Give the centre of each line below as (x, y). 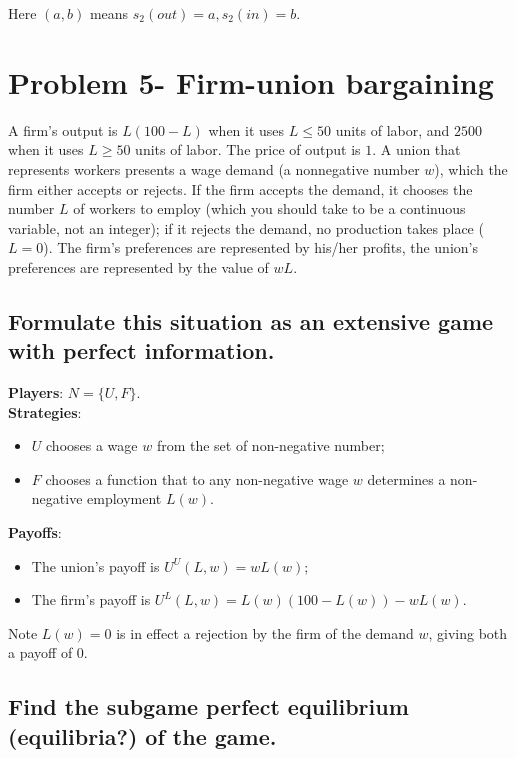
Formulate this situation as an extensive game (251, 320)
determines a (406, 478)
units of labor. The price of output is (248, 149)
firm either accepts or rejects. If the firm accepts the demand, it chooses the (240, 188)
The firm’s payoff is (91, 599)
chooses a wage (92, 445)
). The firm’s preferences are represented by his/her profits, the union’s (260, 247)
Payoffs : (35, 532)
